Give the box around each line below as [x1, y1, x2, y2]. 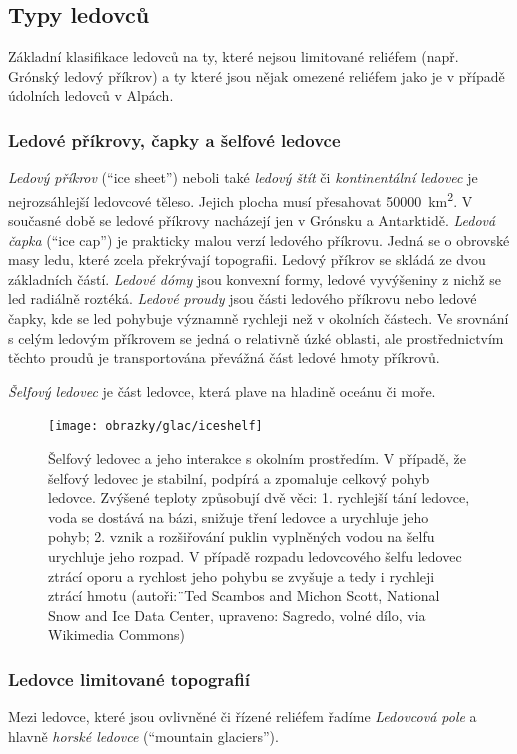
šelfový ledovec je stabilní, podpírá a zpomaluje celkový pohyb [48, 467, 430, 488]
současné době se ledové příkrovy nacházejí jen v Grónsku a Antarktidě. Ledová [8, 210, 496, 231]
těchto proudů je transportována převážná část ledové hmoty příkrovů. [8, 347, 440, 368]
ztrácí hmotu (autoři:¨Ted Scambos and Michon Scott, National [48, 585, 440, 606]
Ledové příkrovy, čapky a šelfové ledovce [8, 127, 341, 152]
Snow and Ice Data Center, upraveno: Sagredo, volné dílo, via [48, 604, 426, 625]
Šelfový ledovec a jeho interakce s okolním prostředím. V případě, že [48, 448, 466, 469]
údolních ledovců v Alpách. [8, 85, 174, 106]
